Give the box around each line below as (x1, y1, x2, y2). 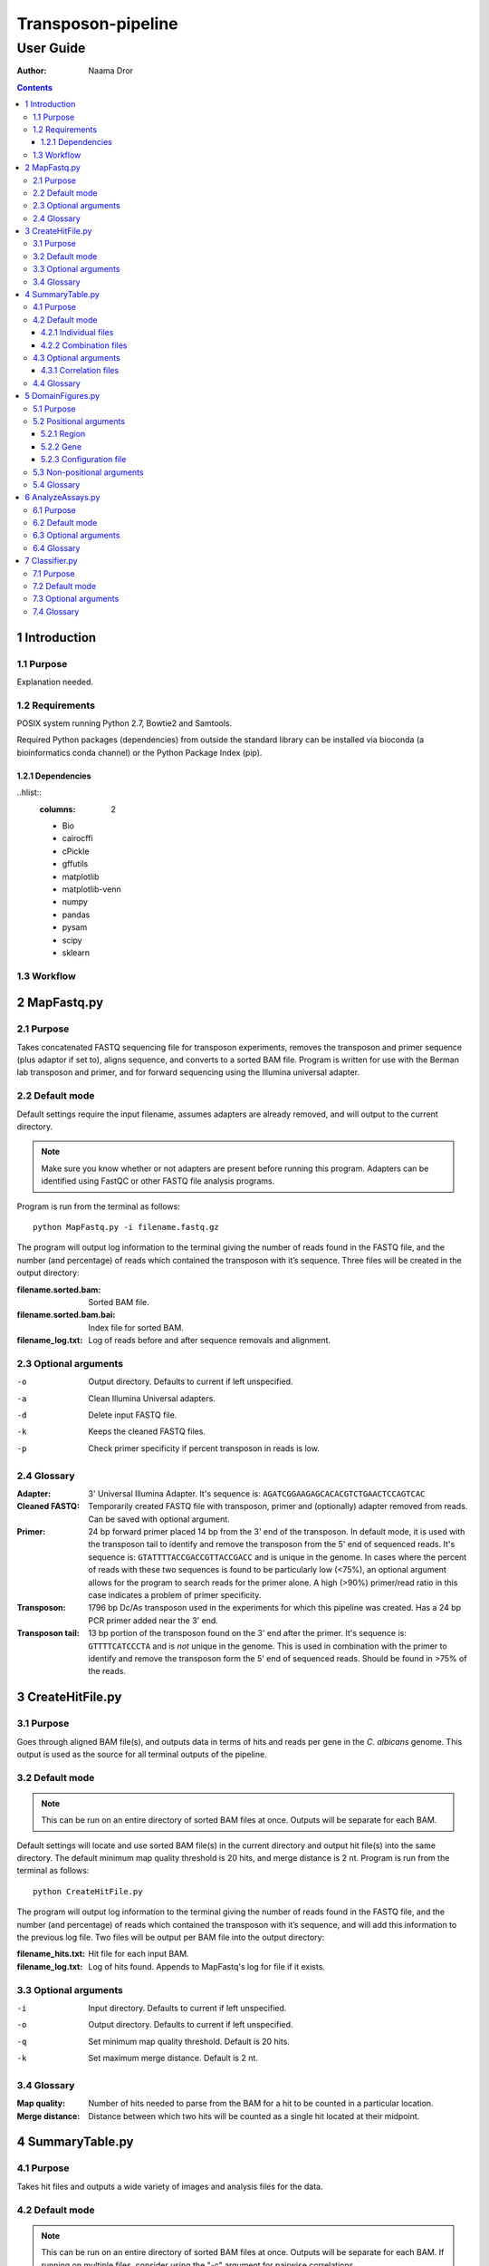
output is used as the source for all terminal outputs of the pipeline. (16, 1748, 267, 1759)
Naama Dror (88, 65, 134, 76)
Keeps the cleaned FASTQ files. (88, 1426, 206, 1437)
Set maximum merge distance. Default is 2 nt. (88, 2053, 258, 2064)
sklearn (62, 947, 91, 958)
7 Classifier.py (24, 556, 78, 566)
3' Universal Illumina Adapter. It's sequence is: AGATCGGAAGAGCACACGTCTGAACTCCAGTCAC (88, 1487, 426, 1499)
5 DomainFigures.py (24, 391, 100, 402)
